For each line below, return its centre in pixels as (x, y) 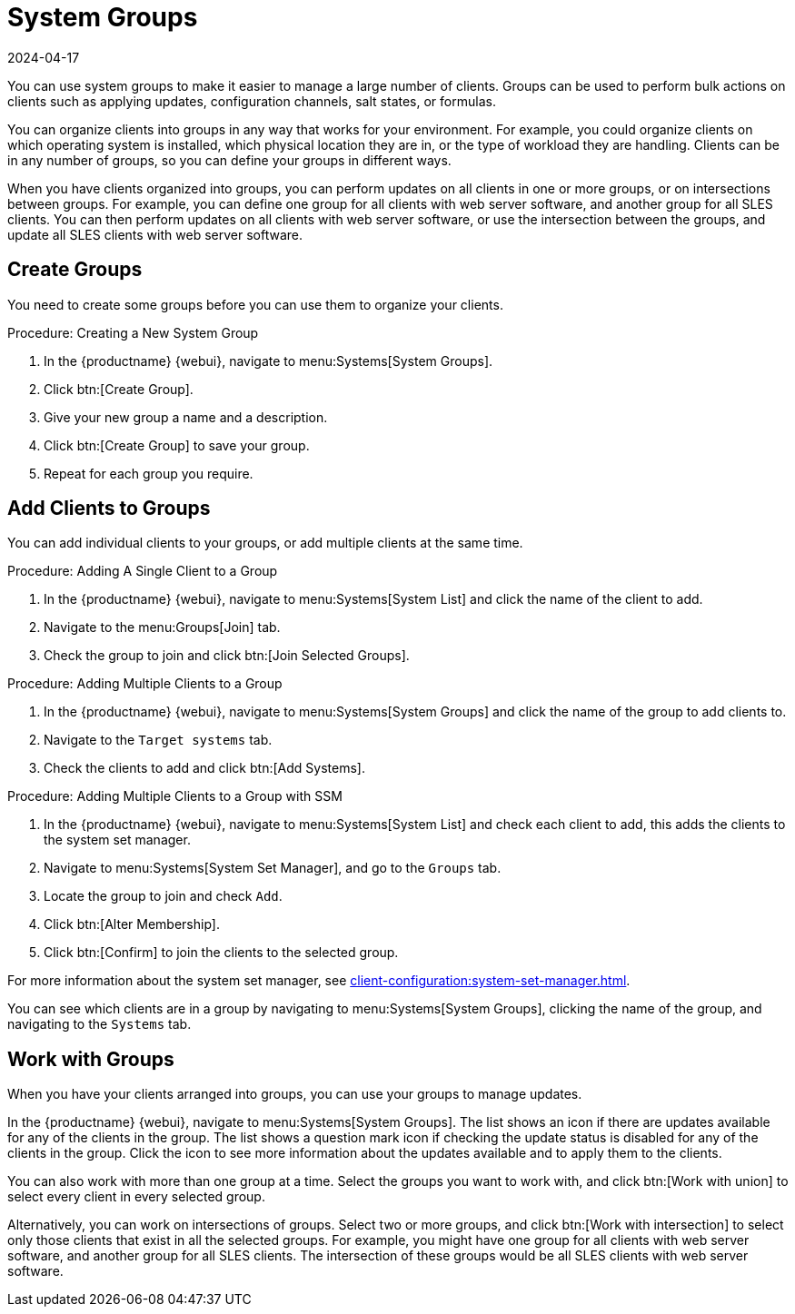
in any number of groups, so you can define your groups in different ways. (229, 160)
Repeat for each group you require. (149, 473)
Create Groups (75, 270)
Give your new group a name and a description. (186, 417)
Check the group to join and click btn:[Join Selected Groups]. (227, 656)
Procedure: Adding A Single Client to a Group (143, 571)
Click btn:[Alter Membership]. (132, 924)
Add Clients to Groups (109, 509)
